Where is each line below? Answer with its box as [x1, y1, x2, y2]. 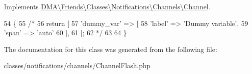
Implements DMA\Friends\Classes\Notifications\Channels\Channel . [4, 1, 211, 11]
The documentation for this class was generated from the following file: [4, 44, 217, 54]
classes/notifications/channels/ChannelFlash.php [4, 60, 151, 71]
